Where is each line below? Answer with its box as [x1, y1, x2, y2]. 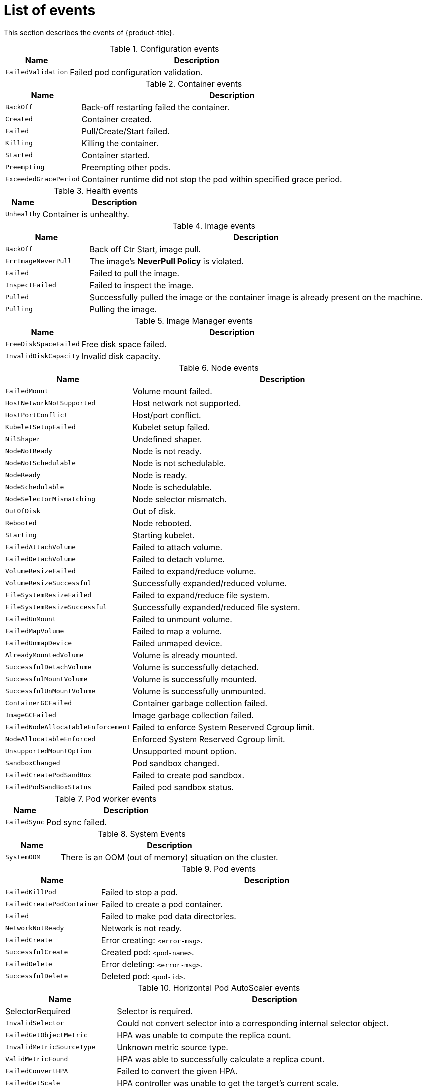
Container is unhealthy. [42, 209, 129, 219]
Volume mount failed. [132, 386, 212, 396]
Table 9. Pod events [181, 863, 256, 874]
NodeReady [5, 471, 41, 479]
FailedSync [5, 818, 45, 826]
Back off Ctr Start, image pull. [89, 244, 201, 254]
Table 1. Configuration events [109, 43, 219, 54]
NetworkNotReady [5, 924, 64, 932]
